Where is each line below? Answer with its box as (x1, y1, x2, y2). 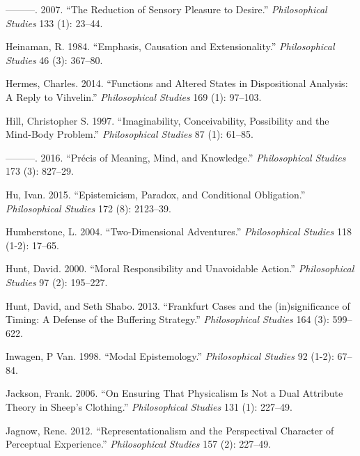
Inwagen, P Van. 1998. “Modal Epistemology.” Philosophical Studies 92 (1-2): (6, 349, 334, 363)
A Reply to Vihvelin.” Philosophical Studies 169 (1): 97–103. (6, 89, 262, 104)
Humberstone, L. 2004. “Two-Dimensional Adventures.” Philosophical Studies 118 (6, 224, 352, 239)
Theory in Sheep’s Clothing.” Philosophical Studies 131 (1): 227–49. (6, 400, 292, 414)
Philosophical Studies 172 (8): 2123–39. (6, 201, 171, 215)
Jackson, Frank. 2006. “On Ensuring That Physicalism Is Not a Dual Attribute (6, 386, 343, 400)
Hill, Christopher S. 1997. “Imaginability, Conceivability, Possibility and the (6, 113, 329, 127)
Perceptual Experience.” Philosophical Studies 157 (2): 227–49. (6, 437, 272, 451)
